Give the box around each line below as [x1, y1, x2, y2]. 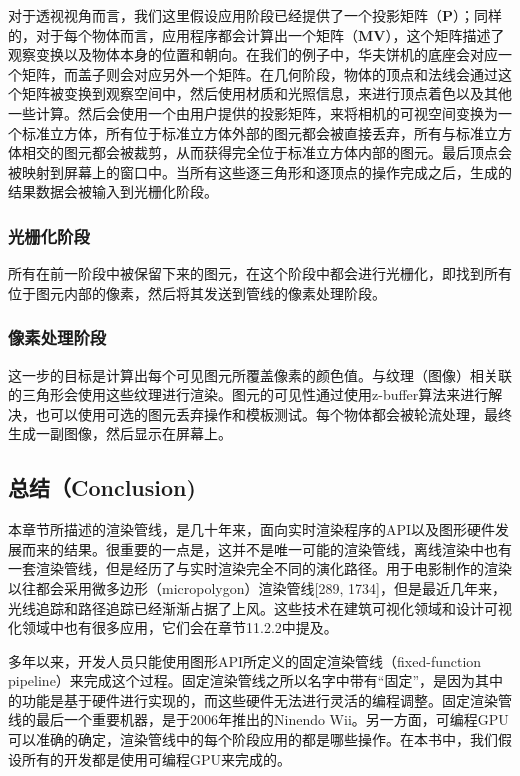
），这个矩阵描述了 [385, 24, 505, 45]
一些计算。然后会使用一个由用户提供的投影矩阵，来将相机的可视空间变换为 [8, 102, 498, 123]
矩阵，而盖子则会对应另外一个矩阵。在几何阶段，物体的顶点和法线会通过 [21, 63, 498, 84]
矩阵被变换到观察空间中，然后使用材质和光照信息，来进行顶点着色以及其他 [21, 83, 512, 104]
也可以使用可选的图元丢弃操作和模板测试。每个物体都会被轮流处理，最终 [35, 403, 512, 424]
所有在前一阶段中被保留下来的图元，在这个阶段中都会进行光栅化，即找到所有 [8, 263, 512, 284]
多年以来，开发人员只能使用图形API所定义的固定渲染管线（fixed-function [8, 650, 482, 671]
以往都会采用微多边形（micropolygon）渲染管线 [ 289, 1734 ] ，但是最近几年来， [8, 577, 506, 598]
